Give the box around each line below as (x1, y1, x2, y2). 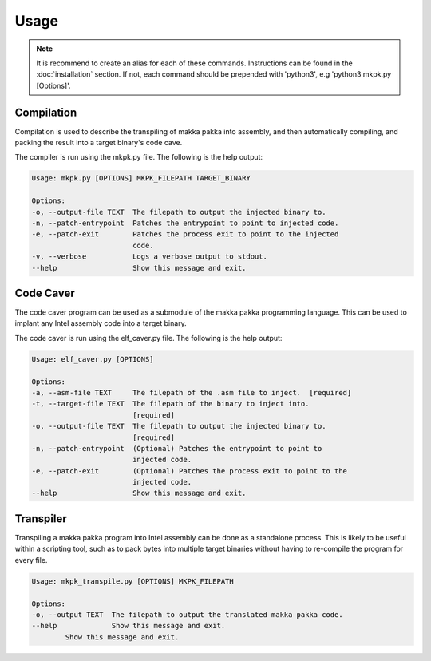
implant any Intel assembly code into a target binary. (14, 319, 187, 328)
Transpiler (14, 512, 67, 525)
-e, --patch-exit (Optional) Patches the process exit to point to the (31, 466, 347, 475)
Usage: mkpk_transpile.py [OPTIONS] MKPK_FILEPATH (31, 576, 235, 586)
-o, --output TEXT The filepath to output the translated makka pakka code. (31, 610, 343, 619)
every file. (14, 555, 48, 564)
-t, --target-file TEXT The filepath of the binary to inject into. (31, 399, 310, 409)
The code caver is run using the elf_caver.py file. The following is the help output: (14, 333, 283, 342)
